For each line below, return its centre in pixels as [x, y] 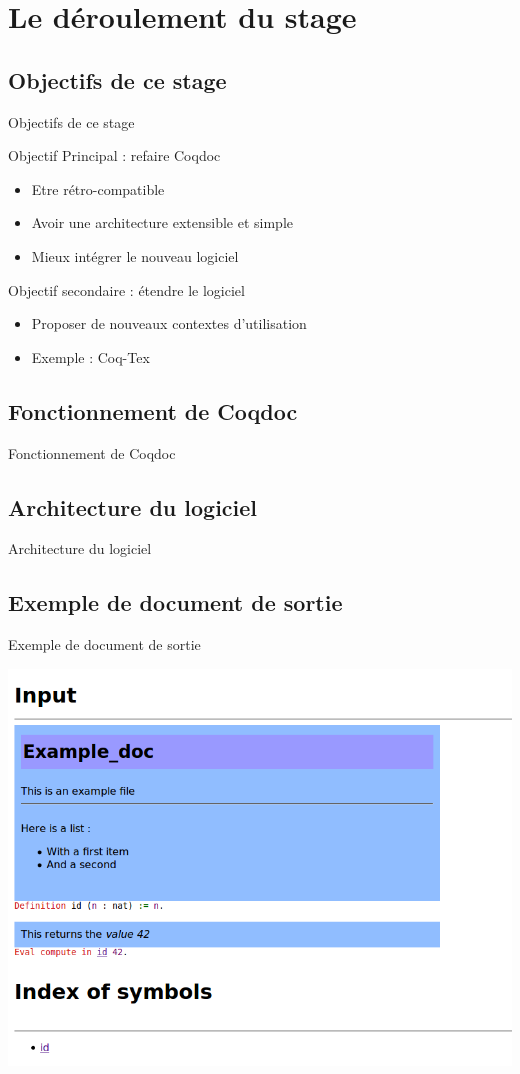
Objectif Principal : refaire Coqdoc [114, 155]
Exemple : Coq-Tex [90, 356]
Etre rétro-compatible [98, 188]
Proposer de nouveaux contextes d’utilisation [169, 323]
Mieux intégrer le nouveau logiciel [135, 255]
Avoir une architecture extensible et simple [162, 222]
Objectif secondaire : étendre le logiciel [126, 289]
